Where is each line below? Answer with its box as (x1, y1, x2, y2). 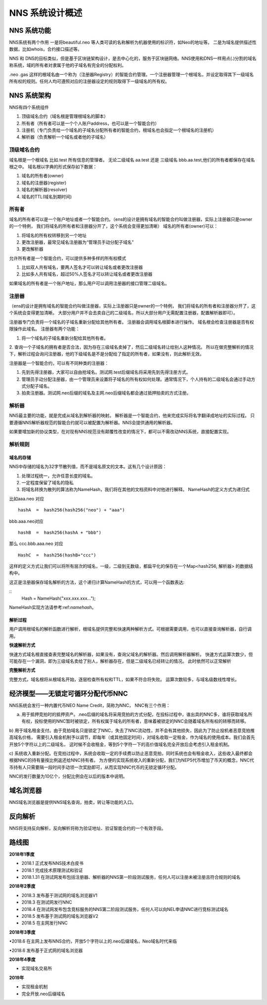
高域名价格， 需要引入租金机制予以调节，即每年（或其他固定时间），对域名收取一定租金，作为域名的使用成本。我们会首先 (9, 734, 255, 740)
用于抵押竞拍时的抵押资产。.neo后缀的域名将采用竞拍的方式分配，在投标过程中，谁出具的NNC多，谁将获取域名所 (21, 711, 253, 717)
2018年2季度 (9, 883, 36, 889)
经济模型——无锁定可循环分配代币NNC (9, 689, 128, 698)
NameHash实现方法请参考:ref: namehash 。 (9, 604, 96, 610)
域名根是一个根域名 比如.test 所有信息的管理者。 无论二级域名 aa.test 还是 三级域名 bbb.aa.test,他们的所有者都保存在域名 (9, 156, 255, 163)
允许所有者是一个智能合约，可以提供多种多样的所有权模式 (9, 255, 126, 261)
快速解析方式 (9, 642, 36, 648)
